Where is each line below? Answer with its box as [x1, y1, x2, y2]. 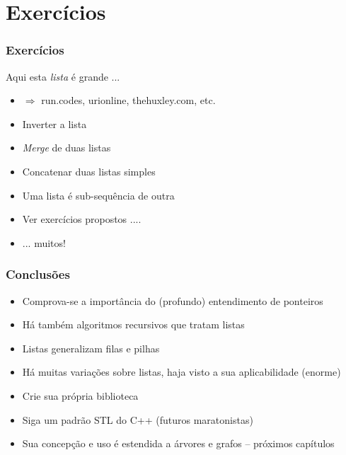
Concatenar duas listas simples [22, 163, 156, 178]
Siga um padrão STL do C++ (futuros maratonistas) [22, 412, 253, 427]
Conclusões [6, 265, 70, 283]
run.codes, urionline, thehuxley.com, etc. [41, 93, 216, 108]
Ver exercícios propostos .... [22, 212, 142, 226]
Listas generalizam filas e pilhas [22, 340, 160, 355]
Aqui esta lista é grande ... [6, 69, 120, 83]
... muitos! [22, 235, 66, 250]
